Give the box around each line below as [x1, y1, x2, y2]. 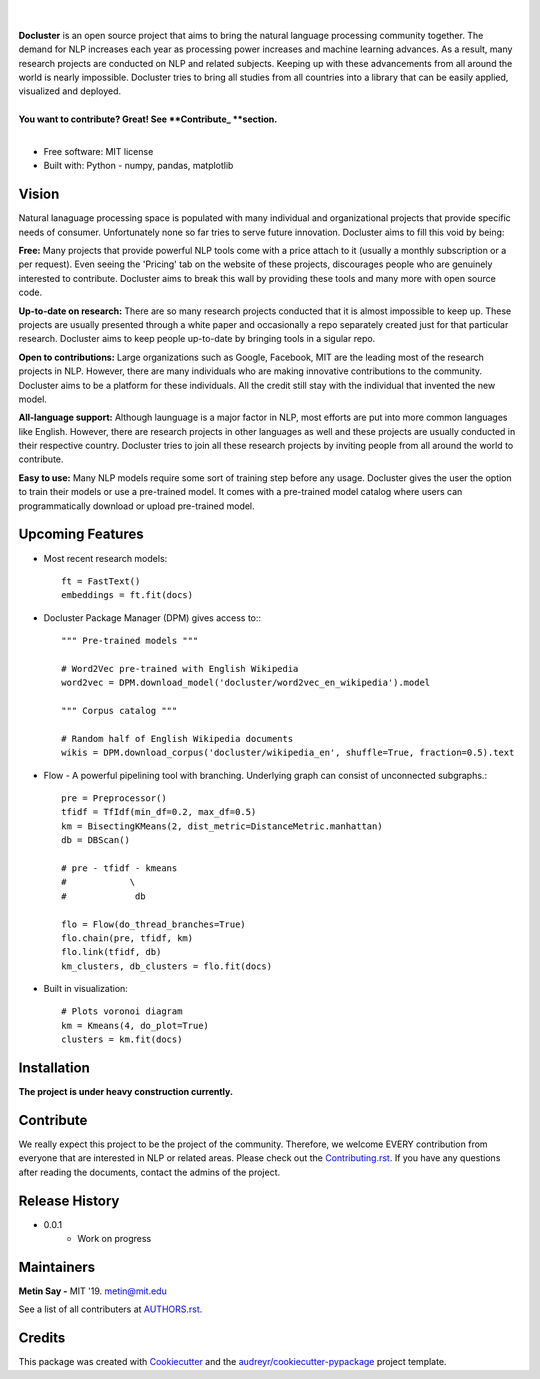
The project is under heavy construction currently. [18, 1086, 234, 1098]
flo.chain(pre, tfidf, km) [61, 932, 194, 944]
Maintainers [18, 1258, 96, 1275]
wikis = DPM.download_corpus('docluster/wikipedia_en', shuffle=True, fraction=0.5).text [61, 747, 515, 759]
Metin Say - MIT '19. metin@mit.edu [18, 1285, 167, 1297]
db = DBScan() [61, 835, 130, 846]
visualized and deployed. [18, 85, 122, 97]
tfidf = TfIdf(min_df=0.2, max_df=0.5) [61, 806, 257, 818]
